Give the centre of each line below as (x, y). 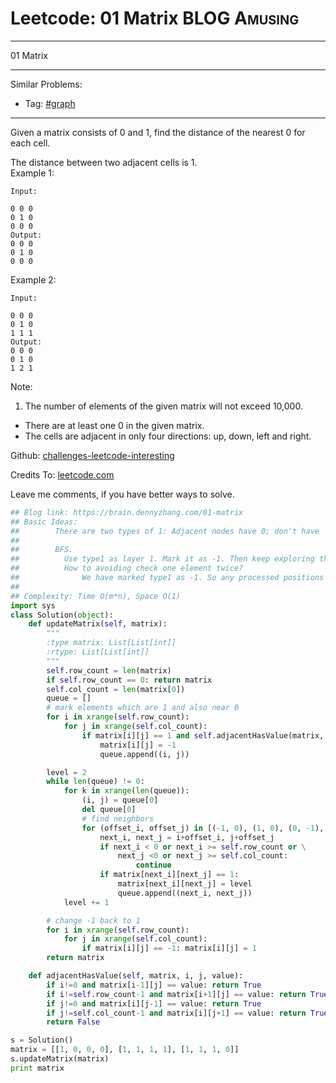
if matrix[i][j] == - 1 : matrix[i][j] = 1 (169, 948)
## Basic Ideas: (44, 522)
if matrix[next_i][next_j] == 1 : (169, 875)
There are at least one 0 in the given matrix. (114, 425)
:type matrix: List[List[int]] (111, 643)
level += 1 (86, 902)
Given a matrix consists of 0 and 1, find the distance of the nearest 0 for (158, 132)
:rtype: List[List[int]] (98, 652)
